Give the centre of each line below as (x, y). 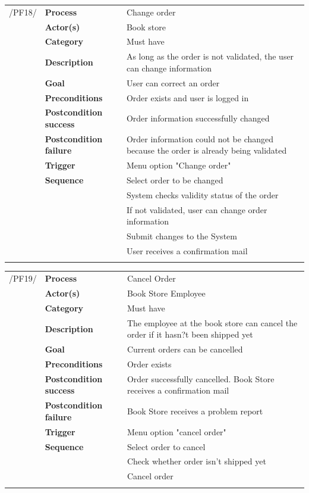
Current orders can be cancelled (185, 349)
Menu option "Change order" (179, 165)
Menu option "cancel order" (176, 431)
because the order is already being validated (206, 150)
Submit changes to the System (182, 236)
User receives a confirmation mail (187, 251)
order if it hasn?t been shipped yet (190, 334)
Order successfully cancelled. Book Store (201, 378)
